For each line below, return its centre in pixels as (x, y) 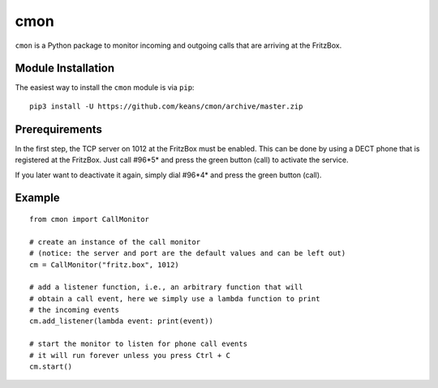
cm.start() (51, 367)
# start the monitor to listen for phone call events (138, 344)
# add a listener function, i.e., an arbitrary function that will (166, 287)
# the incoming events (75, 310)
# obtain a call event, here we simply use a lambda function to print (175, 298)
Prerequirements (59, 129)
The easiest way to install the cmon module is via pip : (105, 87)
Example (37, 198)
